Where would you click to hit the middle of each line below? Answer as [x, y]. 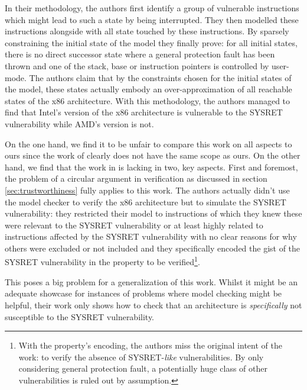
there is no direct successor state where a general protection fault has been [140, 54]
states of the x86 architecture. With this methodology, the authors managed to [148, 100]
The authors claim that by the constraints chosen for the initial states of [160, 77]
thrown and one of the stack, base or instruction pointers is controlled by [137, 65]
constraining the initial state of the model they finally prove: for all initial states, [151, 42]
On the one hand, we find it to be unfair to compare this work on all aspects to [148, 144]
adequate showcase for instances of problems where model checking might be [143, 293]
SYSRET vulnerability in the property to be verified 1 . [102, 261]
